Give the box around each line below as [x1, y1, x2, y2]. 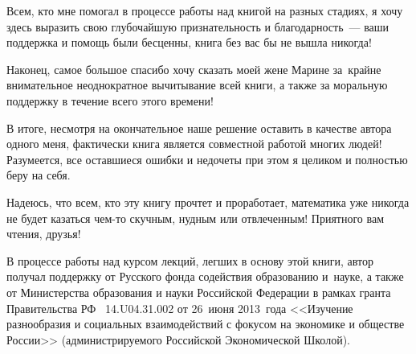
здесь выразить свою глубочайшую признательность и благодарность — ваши [6, 18, 389, 35]
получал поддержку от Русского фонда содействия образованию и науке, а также [6, 268, 404, 285]
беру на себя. [6, 167, 71, 183]
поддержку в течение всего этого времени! [6, 92, 214, 109]
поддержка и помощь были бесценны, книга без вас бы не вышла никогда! [6, 34, 372, 51]
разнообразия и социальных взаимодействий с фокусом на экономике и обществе [6, 315, 405, 332]
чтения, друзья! [6, 225, 81, 242]
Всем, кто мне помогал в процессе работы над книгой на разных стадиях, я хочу [6, 2, 403, 19]
